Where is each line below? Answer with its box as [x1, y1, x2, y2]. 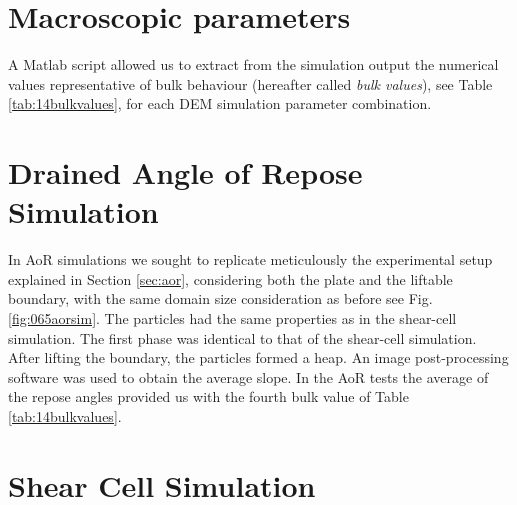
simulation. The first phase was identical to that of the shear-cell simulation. [8, 327, 477, 348]
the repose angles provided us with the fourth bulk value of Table [8, 386, 409, 407]
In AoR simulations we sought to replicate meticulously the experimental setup [8, 249, 493, 270]
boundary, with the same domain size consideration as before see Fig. [8, 288, 433, 309]
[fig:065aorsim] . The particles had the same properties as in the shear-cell [8, 308, 457, 328]
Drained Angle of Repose [8, 152, 363, 193]
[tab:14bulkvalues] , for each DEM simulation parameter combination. [8, 93, 432, 114]
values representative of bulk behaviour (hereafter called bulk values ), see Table [8, 73, 493, 94]
